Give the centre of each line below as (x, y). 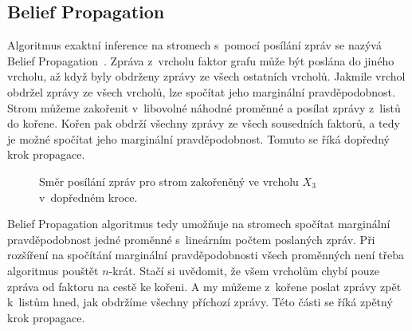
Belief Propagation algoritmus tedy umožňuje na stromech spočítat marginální (199, 224)
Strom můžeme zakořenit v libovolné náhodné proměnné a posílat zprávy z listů (204, 107)
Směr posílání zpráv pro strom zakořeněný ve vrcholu (169, 181)
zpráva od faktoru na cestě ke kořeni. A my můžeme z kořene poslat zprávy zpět (204, 286)
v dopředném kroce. (88, 197)
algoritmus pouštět (53, 270)
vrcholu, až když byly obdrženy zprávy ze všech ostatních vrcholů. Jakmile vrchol (206, 76)
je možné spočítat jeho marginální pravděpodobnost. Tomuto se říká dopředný (198, 138)
